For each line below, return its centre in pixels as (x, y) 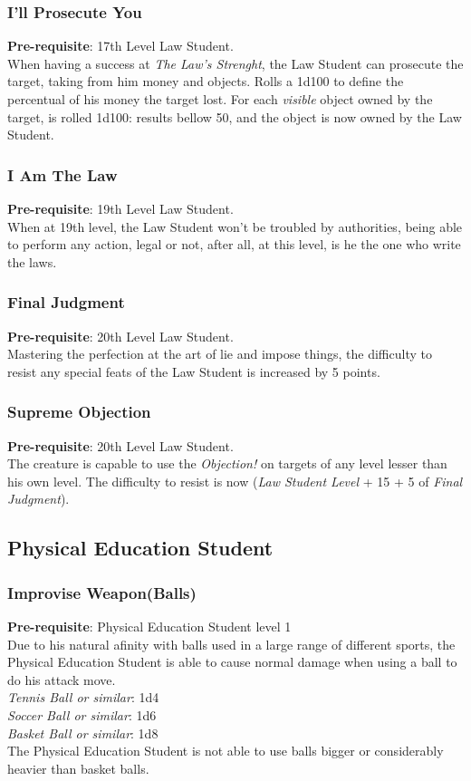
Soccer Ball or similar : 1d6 (82, 714)
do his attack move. (62, 679)
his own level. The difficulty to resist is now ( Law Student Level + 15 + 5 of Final (235, 481)
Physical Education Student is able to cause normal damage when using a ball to (232, 662)
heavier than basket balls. (78, 768)
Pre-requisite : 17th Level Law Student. (120, 46)
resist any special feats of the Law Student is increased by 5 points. (194, 371)
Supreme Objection (79, 412)
